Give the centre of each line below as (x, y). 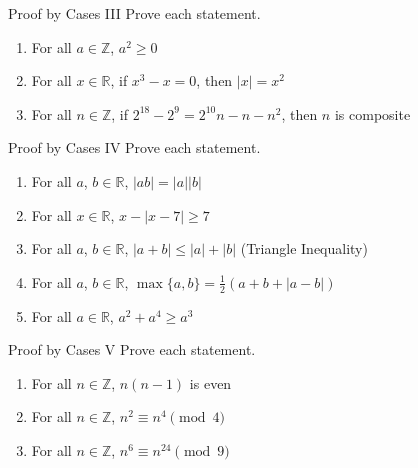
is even (210, 382)
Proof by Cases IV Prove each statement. (134, 147)
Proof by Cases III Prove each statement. (134, 13)
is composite (372, 113)
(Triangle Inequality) (304, 248)
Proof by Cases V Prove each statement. (132, 349)
